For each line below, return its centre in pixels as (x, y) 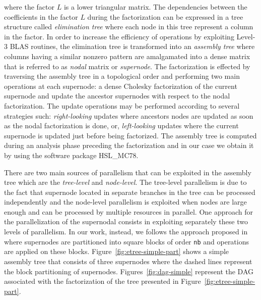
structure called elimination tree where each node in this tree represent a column (129, 27)
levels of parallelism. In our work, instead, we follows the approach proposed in (126, 232)
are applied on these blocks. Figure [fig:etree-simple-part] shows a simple (117, 251)
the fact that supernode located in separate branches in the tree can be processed (130, 192)
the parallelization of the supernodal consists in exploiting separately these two (126, 221)
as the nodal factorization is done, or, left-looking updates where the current (121, 126)
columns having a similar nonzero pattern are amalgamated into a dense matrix (127, 56)
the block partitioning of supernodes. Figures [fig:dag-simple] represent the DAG (129, 271)
